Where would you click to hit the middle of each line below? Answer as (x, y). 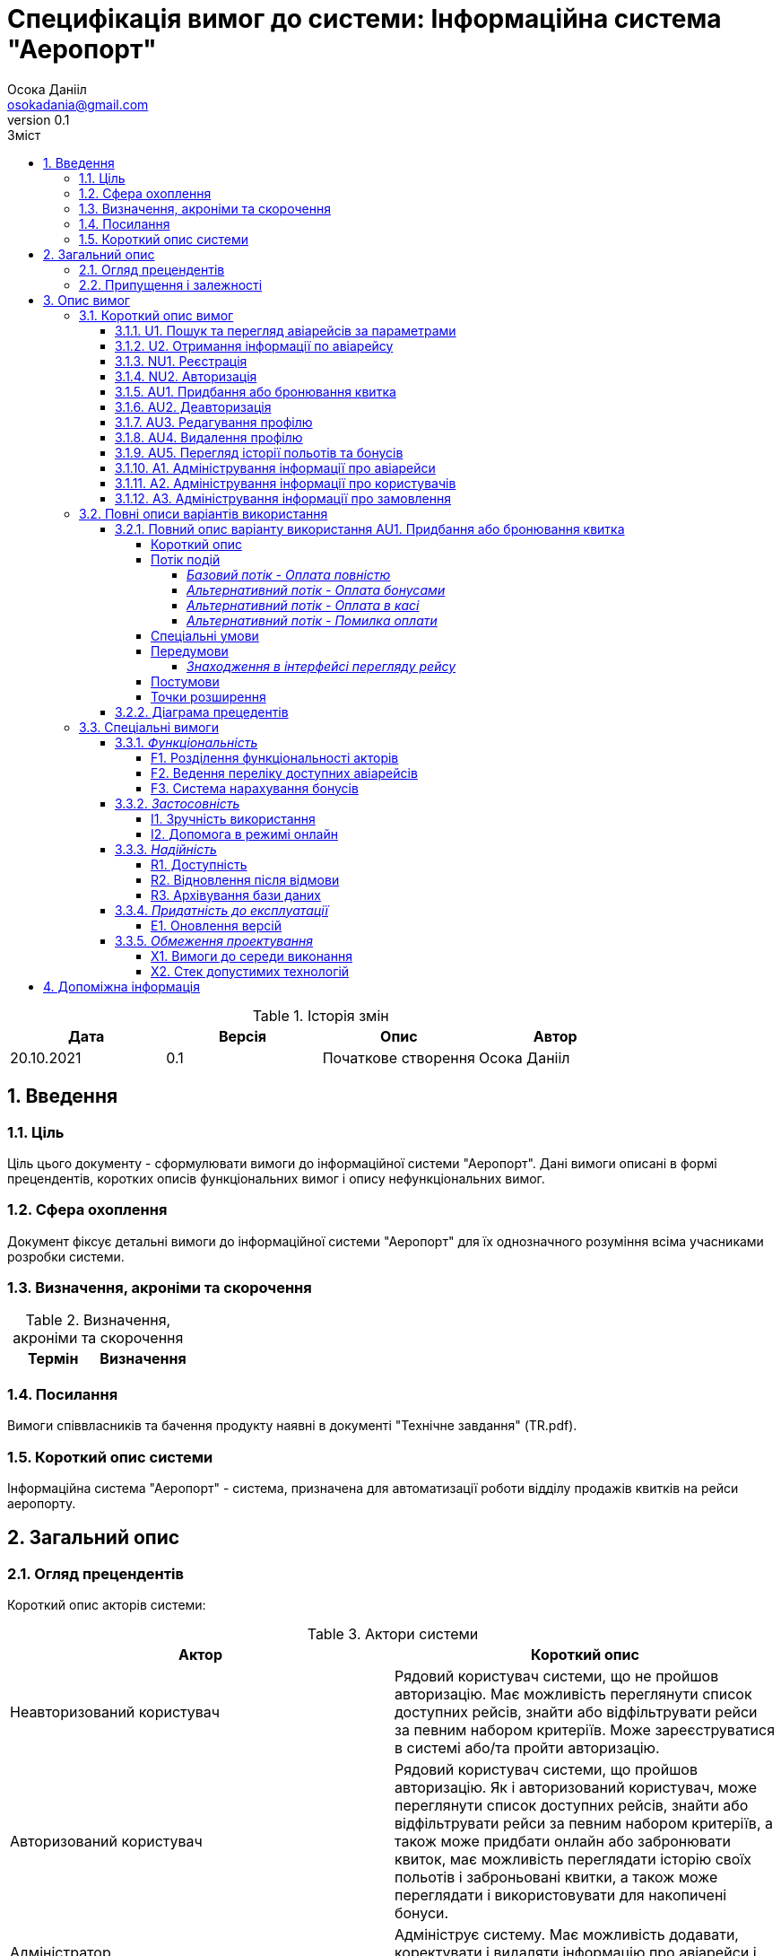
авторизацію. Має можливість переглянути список (573, 1694)
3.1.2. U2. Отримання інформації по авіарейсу (254, 345)
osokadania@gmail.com (78, 104)
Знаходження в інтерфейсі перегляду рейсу (321, 666)
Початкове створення (399, 1057)
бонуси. (422, 1913)
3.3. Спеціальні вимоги (149, 727)
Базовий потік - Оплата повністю (289, 574)
